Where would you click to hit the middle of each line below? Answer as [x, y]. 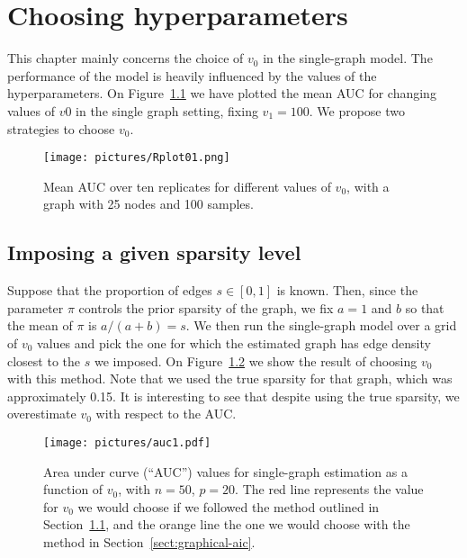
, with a [368, 186]
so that [425, 307]
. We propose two [357, 110]
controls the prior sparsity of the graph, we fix [206, 307]
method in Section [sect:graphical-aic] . [149, 541]
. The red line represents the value [329, 489]
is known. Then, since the [347, 290]
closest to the [44, 360]
